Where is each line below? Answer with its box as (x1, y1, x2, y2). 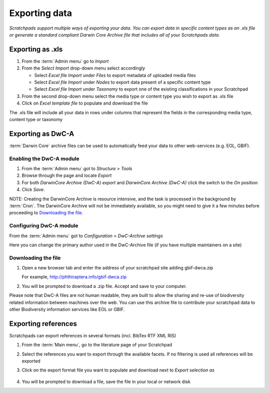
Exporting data (9, 8, 72, 19)
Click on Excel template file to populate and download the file (21, 100, 148, 106)
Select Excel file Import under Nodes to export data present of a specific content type (34, 79, 211, 85)
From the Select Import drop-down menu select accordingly (21, 65, 145, 71)
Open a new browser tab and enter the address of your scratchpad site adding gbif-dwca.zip (21, 265, 213, 271)
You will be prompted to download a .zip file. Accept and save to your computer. (21, 283, 187, 289)
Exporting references (9, 319, 77, 328)
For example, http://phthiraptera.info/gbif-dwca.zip (21, 274, 127, 280)
